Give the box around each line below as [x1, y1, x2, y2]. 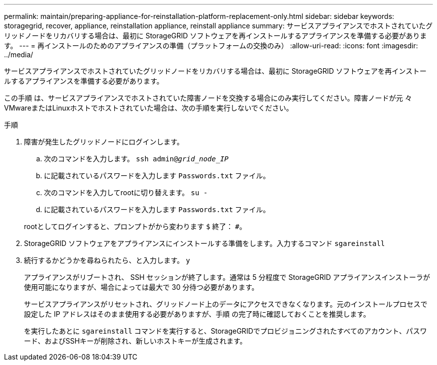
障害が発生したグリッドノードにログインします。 [24, 137, 184, 146]
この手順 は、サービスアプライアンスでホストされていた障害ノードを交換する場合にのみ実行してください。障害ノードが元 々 [4, 94, 412, 102]
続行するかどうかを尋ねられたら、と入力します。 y [24, 256, 190, 264]
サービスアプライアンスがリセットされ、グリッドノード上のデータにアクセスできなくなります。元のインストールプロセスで [24, 300, 428, 308]
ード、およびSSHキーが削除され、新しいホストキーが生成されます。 [24, 337, 247, 345]
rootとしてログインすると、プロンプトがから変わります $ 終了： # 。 [24, 222, 246, 231]
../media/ [4, 50, 33, 59]
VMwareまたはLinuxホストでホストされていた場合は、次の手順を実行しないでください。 [4, 104, 293, 112]
